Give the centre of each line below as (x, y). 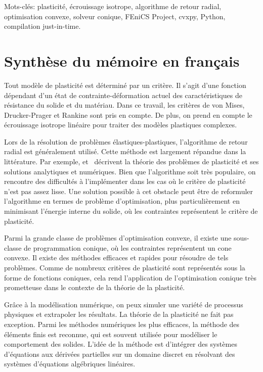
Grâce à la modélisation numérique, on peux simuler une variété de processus (124, 304)
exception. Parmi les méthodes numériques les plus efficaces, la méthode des (122, 324)
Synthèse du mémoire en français (122, 60)
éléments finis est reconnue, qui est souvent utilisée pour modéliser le (111, 334)
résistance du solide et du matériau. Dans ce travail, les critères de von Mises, (124, 105)
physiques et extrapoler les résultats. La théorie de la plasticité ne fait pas (119, 314)
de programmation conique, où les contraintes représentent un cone (128, 247)
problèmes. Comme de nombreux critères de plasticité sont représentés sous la (125, 267)
